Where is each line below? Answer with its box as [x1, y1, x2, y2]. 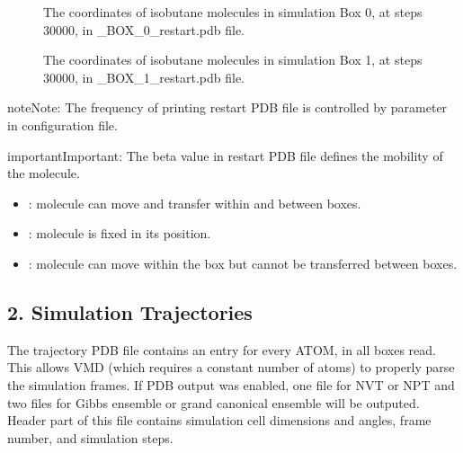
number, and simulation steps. [7, 428, 174, 447]
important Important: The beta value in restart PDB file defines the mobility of [7, 146, 443, 164]
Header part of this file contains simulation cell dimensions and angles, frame [7, 411, 432, 430]
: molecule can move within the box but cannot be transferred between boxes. [28, 253, 458, 272]
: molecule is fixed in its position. [28, 224, 211, 243]
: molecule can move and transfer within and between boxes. [28, 193, 361, 212]
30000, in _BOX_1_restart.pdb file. [43, 67, 245, 86]
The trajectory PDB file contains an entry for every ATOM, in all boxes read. [7, 340, 436, 359]
